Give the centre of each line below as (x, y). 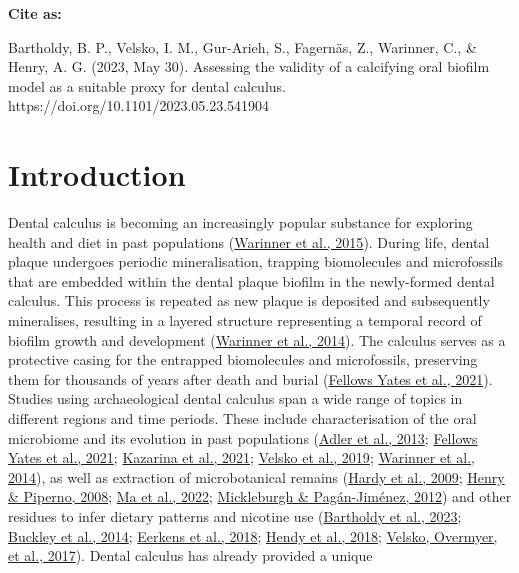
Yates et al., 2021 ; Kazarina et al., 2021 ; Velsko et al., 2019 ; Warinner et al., (241, 457)
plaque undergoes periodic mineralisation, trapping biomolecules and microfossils (255, 261)
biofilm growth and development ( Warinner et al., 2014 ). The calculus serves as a (257, 339)
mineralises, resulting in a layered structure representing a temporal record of (245, 320)
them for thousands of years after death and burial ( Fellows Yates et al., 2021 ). (250, 378)
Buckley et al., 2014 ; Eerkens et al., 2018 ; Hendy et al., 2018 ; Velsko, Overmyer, (253, 535)
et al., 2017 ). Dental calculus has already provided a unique (190, 555)
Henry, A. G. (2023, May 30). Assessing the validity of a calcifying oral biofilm (249, 66)
